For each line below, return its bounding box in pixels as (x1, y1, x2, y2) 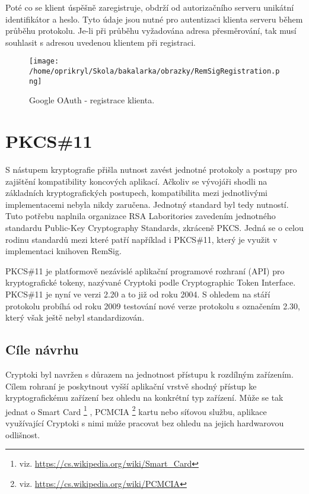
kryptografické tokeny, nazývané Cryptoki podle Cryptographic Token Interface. (5, 276, 296, 289)
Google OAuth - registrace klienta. (29, 94, 155, 106)
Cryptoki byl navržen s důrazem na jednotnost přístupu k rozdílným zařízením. (5, 368, 294, 380)
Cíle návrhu (5, 340, 79, 359)
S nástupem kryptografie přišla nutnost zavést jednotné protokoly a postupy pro (5, 163, 297, 176)
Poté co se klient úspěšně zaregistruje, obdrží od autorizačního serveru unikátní (5, 1, 294, 13)
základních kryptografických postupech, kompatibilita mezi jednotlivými (5, 186, 267, 199)
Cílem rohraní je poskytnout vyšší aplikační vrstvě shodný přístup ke (5, 379, 257, 392)
